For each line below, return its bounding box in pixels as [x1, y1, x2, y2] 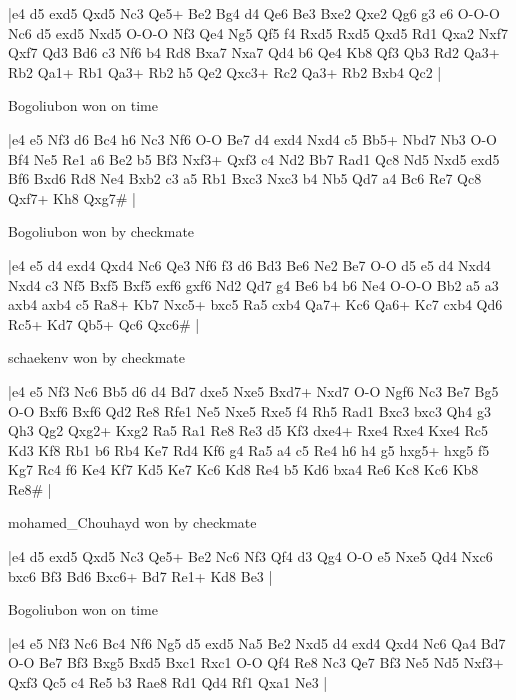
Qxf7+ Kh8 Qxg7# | [8, 187, 136, 208]
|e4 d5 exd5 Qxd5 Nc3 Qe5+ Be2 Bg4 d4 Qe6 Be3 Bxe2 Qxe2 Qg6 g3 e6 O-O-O [8, 3, 500, 23]
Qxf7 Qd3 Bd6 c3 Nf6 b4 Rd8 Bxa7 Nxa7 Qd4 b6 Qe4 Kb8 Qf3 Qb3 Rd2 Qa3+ [8, 42, 500, 63]
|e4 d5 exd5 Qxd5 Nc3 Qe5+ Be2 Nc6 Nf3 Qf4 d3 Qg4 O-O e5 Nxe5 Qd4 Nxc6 [8, 546, 493, 567]
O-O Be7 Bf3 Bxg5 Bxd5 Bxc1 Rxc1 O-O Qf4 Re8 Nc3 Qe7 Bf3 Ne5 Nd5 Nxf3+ [8, 652, 504, 673]
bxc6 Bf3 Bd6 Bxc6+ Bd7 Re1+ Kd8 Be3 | [8, 565, 273, 586]
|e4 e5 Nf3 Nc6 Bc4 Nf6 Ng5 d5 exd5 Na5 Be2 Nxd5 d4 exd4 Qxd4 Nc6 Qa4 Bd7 [8, 632, 506, 653]
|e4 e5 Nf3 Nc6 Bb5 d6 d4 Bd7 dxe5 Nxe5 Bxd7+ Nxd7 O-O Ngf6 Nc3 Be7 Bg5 [8, 380, 499, 401]
